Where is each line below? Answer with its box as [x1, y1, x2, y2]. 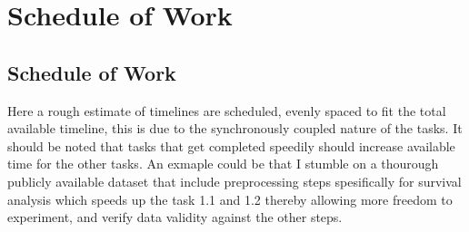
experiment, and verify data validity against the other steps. [7, 208, 343, 227]
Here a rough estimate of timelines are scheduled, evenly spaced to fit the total [7, 101, 446, 120]
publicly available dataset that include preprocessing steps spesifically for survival [7, 171, 462, 190]
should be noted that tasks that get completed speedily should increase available [7, 136, 455, 155]
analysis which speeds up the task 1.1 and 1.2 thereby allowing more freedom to [7, 189, 453, 208]
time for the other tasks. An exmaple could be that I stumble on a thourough [7, 154, 439, 173]
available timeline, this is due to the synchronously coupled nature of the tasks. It [7, 119, 463, 138]
